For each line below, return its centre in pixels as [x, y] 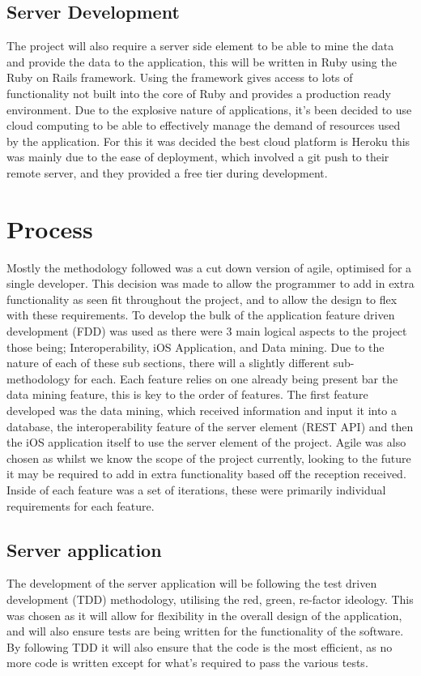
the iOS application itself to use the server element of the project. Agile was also [206, 442]
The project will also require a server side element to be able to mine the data [200, 46]
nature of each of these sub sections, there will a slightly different [168, 363]
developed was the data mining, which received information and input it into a [202, 411]
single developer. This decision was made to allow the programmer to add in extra [210, 283]
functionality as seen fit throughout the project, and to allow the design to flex [202, 299]
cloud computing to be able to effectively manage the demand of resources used [204, 125]
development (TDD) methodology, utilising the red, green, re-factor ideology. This [210, 599]
